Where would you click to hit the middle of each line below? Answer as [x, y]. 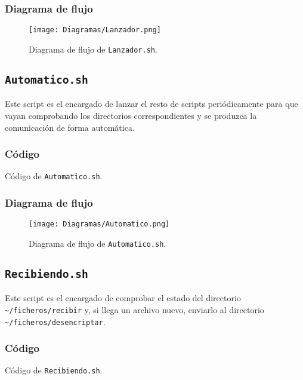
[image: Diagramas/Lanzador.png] [95, 30]
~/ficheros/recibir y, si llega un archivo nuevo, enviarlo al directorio [135, 309]
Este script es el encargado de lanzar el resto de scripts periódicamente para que [151, 104]
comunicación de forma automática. [70, 127]
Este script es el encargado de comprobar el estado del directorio [123, 298]
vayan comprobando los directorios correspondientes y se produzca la [131, 115]
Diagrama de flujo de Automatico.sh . [98, 243]
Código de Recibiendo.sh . [54, 370]
